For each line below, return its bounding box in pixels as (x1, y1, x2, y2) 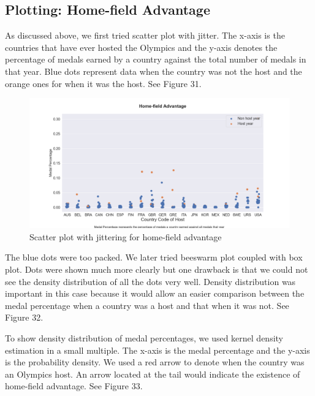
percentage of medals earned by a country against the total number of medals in (5, 53, 306, 66)
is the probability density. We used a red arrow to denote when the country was (5, 356, 305, 368)
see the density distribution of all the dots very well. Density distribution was (5, 275, 296, 287)
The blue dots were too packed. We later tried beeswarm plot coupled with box (5, 251, 303, 264)
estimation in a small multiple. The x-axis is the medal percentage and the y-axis (5, 343, 310, 356)
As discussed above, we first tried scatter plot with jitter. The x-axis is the (5, 29, 285, 42)
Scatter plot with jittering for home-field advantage (29, 230, 222, 243)
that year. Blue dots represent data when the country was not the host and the (5, 64, 302, 77)
